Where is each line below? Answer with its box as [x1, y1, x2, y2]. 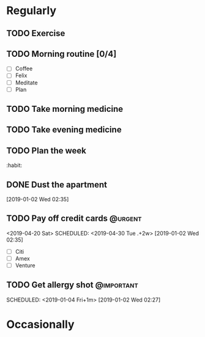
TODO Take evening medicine [6, 125, 122, 135]
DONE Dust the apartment [6, 179, 107, 190]
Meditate [15, 79, 38, 86]
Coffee [15, 65, 33, 72]
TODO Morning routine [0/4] [6, 48, 117, 59]
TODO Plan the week [6, 145, 87, 156]
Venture [15, 261, 35, 269]
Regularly [6, 4, 57, 18]
